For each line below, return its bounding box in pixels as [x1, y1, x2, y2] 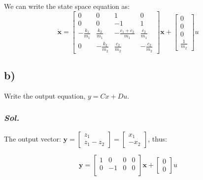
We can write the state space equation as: [4, 1, 130, 11]
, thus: [148, 133, 167, 144]
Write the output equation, [4, 90, 86, 101]
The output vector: [4, 133, 61, 144]
